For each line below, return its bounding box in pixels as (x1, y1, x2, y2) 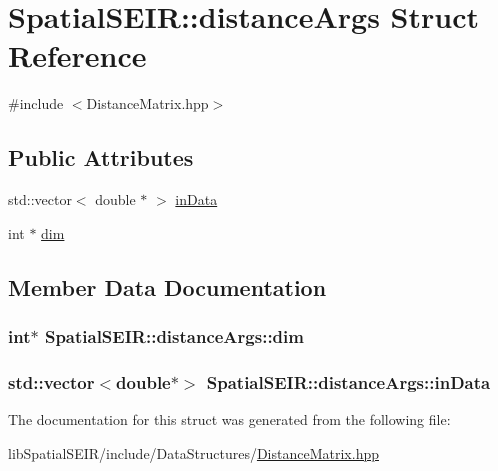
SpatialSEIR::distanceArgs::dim (44, 324, 304, 348)
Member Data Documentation (8, 271, 327, 302)
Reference (8, 35, 147, 76)
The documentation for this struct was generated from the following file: (8, 409, 451, 430)
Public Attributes (8, 142, 194, 173)
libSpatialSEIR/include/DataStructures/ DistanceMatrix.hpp (8, 442, 379, 463)
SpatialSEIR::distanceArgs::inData (206, 369, 491, 394)
